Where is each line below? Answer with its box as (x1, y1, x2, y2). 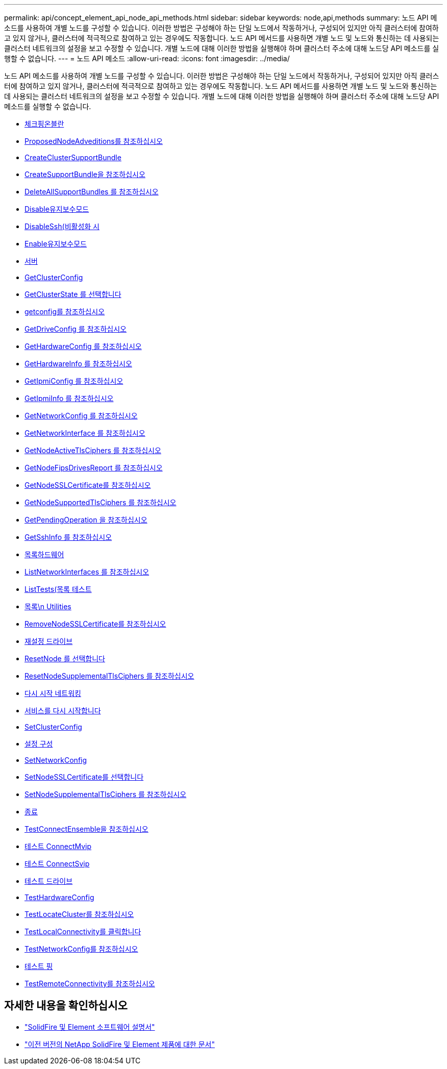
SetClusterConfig (24, 723, 82, 731)
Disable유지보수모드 (24, 205, 89, 213)
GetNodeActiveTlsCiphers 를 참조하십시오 (24, 446, 161, 455)
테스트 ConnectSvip (24, 859, 90, 868)
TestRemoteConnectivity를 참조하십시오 (24, 979, 155, 988)
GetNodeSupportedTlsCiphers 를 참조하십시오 (24, 498, 177, 507)
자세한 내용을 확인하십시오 (4, 999, 128, 1012)
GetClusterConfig (24, 273, 83, 282)
